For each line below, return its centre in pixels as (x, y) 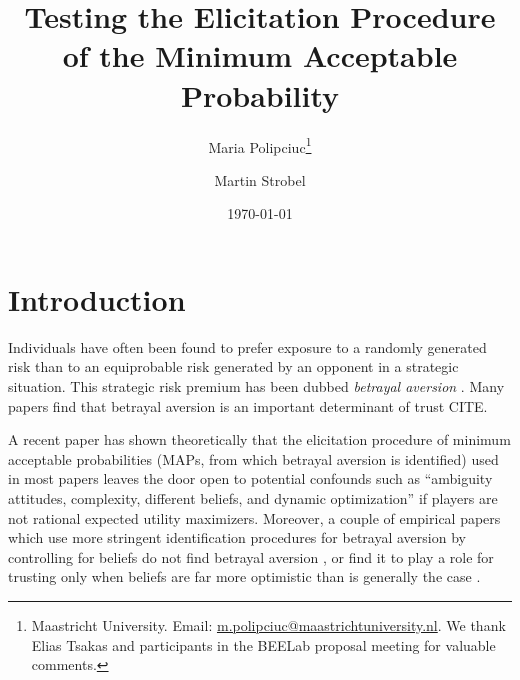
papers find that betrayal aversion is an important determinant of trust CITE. (248, 405)
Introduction (97, 298)
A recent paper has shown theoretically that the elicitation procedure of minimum (259, 439)
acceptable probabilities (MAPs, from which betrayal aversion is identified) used (253, 458)
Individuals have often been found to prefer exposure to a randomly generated (247, 346)
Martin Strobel (260, 179)
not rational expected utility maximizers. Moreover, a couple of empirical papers (254, 517)
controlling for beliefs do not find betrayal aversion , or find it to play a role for (251, 556)
